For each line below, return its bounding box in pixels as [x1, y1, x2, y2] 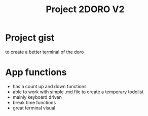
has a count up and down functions [12, 83, 87, 89]
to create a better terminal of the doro [5, 49, 84, 55]
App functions [5, 67, 67, 78]
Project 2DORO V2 [45, 4, 125, 15]
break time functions [12, 99, 56, 105]
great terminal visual [12, 105, 56, 111]
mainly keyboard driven [12, 94, 62, 100]
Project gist [5, 32, 55, 44]
